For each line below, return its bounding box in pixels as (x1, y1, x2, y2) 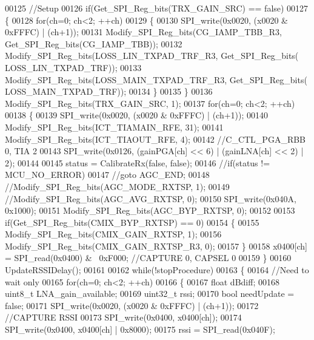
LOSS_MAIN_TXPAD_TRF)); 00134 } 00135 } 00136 (5, 85, 213, 98)
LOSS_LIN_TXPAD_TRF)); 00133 (5, 61, 142, 73)
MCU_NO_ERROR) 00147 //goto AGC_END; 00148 (5, 168, 210, 181)
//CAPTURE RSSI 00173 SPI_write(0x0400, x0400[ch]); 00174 (5, 311, 242, 324)
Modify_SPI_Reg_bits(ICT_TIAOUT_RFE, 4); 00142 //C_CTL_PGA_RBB (5, 132, 306, 145)
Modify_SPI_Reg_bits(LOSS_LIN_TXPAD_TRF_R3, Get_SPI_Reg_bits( (5, 49, 299, 62)
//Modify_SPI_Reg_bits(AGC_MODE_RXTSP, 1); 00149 (5, 180, 230, 192)
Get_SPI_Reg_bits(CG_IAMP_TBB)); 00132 (5, 37, 182, 50)
